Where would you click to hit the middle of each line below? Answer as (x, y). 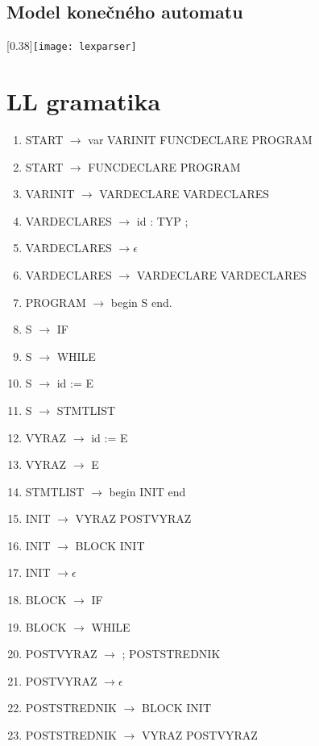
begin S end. (141, 302)
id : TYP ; (162, 220)
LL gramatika (84, 101)
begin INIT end (147, 491)
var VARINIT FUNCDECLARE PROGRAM (200, 139)
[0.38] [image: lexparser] (72, 46)
